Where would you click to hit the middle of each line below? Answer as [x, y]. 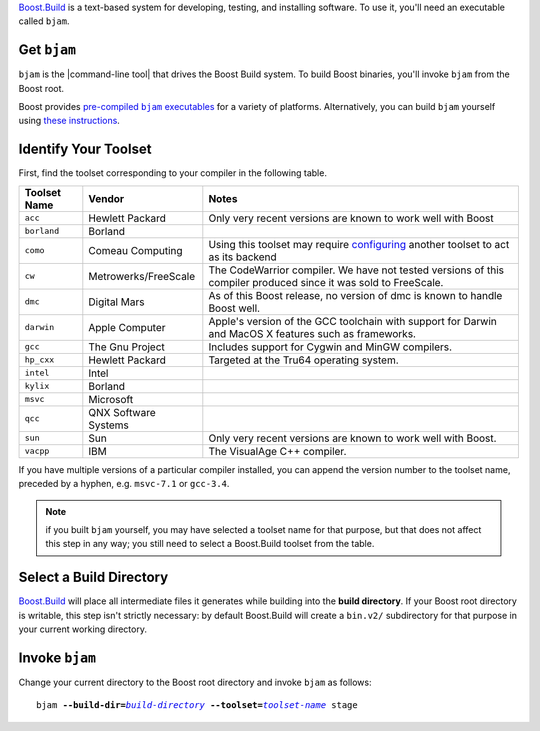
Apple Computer [127, 327]
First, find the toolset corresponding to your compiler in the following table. [172, 173]
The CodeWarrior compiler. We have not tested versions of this [356, 270]
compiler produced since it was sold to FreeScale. [326, 282]
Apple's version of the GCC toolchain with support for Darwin [352, 321]
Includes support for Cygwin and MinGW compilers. [330, 347]
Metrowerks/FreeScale [142, 276]
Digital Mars [116, 302]
